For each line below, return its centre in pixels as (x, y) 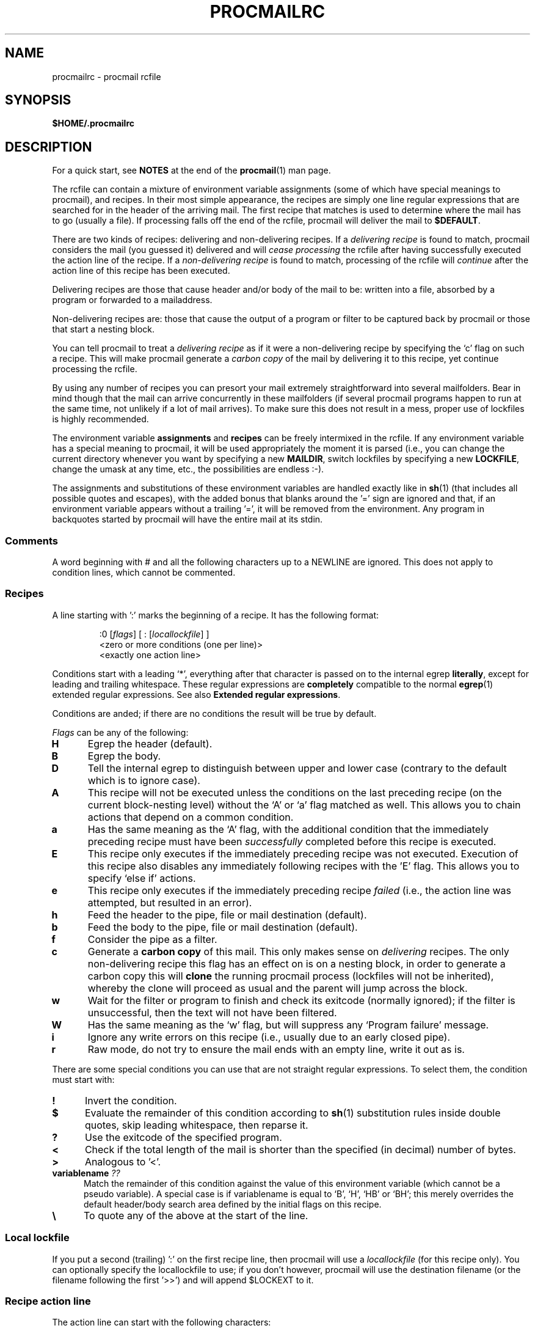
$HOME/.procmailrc (93, 123)
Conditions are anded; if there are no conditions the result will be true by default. (214, 713)
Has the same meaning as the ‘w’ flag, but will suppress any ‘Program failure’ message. (288, 1025)
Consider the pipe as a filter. (152, 939)
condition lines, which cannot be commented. (144, 573)
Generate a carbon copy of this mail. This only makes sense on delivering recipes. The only (298, 951)
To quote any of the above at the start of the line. (196, 1215)
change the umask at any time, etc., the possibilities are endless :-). (188, 469)
